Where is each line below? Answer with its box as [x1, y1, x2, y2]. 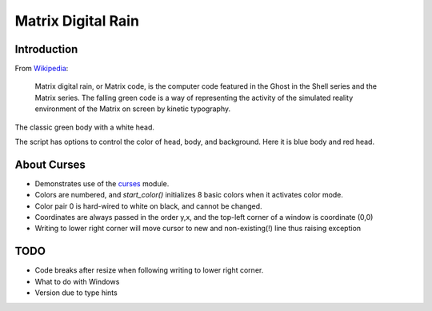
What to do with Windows [34, 277, 120, 286]
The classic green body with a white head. [14, 122, 155, 132]
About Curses [14, 157, 86, 171]
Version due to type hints [34, 288, 118, 297]
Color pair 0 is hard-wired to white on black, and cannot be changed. [34, 201, 263, 211]
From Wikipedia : [14, 64, 69, 74]
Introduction [14, 42, 78, 56]
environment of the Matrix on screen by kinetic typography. [34, 104, 231, 114]
